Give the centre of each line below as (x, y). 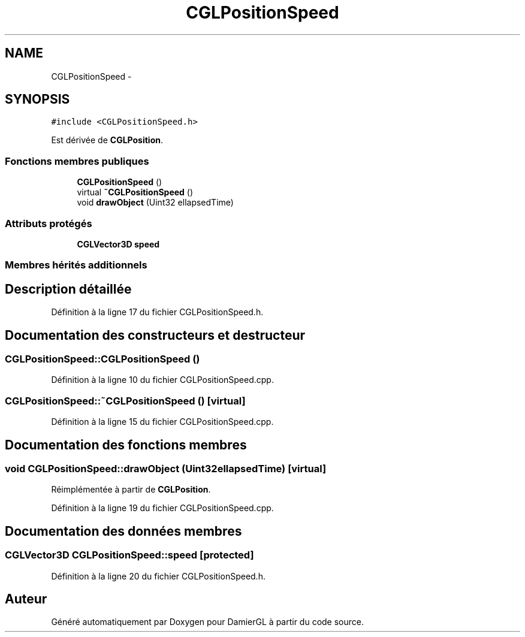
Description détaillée (68, 289)
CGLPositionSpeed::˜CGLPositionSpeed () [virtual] (125, 401)
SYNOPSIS (37, 99)
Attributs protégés (49, 223)
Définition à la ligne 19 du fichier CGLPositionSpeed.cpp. (162, 508)
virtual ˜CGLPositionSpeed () (135, 192)
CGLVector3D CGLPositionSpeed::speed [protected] (129, 555)
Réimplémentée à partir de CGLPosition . (131, 490)
